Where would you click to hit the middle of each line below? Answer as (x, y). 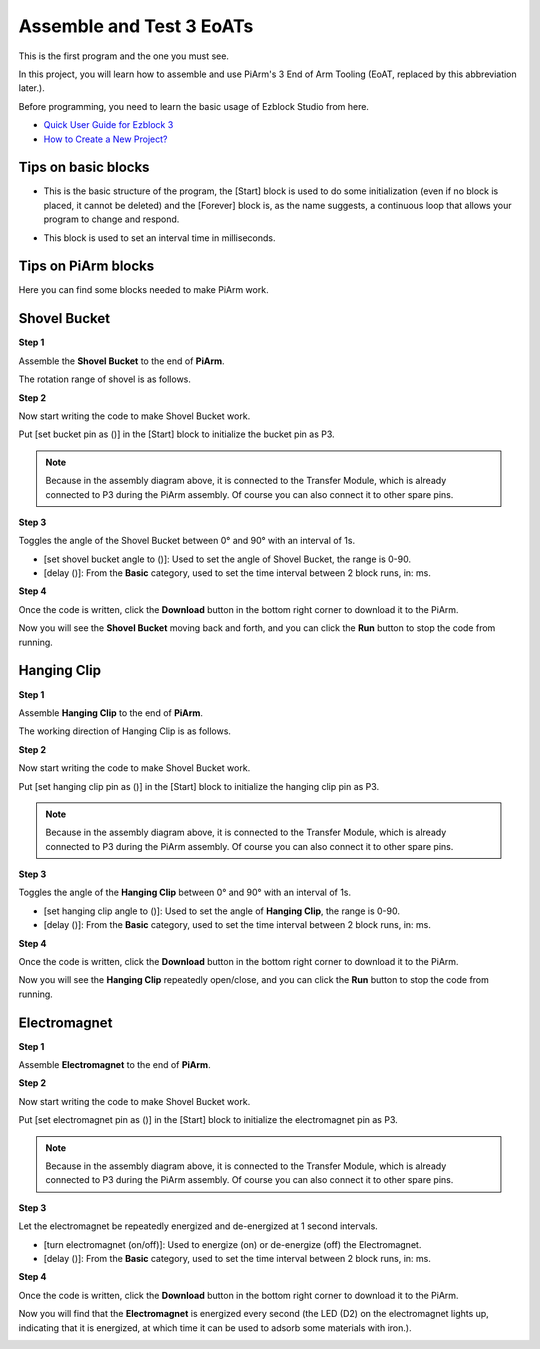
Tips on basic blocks (84, 167)
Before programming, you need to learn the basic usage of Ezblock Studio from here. (194, 106)
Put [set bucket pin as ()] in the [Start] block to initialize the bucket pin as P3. (176, 434)
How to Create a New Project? (105, 139)
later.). (31, 88)
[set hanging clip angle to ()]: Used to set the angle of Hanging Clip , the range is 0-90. (221, 911)
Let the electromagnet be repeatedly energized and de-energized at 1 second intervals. (198, 1226)
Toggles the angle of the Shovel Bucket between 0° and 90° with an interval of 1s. (186, 541)
